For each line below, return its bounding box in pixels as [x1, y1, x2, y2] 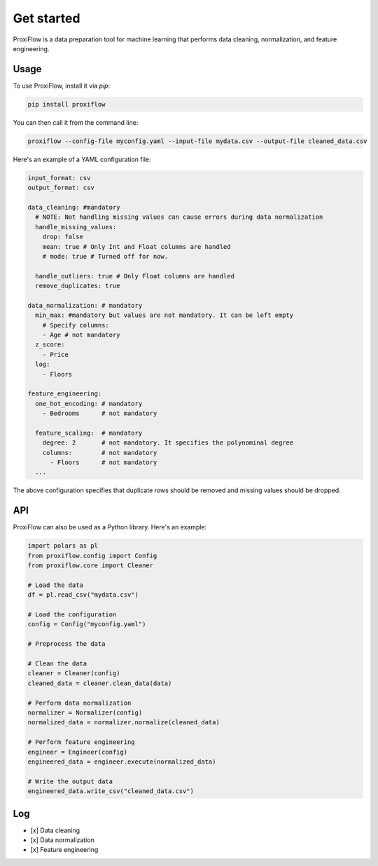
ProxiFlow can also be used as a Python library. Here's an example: [13, 523, 207, 532]
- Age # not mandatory [42, 331, 120, 339]
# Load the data [27, 581, 84, 589]
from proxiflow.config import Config [27, 551, 157, 560]
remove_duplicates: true [35, 282, 120, 290]
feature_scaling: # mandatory [35, 428, 143, 437]
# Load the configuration [27, 611, 117, 618]
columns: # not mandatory [42, 449, 157, 456]
